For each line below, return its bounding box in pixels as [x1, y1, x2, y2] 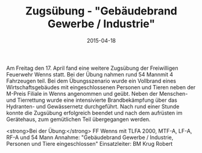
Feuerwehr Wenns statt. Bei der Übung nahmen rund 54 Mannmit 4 [6, 70, 174, 78]
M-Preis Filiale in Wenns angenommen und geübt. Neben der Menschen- [6, 90, 188, 97]
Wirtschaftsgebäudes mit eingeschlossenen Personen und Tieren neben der [6, 83, 196, 91]
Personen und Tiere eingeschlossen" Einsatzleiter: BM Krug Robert [6, 140, 173, 147]
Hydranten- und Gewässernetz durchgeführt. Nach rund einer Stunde [6, 102, 180, 110]
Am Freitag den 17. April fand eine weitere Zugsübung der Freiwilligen [6, 64, 178, 72]
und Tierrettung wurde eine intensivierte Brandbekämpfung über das [6, 96, 178, 104]
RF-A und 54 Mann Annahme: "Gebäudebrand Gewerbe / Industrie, [6, 134, 174, 141]
